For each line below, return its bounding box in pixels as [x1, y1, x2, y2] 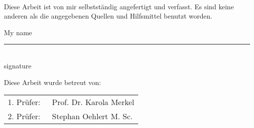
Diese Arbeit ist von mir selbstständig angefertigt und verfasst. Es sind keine [4, 1, 234, 11]
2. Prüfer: [8, 110, 41, 122]
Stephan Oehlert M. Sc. [52, 110, 133, 122]
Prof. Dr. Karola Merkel [52, 96, 134, 108]
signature [4, 60, 32, 70]
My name [4, 27, 32, 37]
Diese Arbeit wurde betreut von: [4, 77, 101, 87]
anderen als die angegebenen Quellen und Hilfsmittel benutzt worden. [4, 11, 212, 21]
